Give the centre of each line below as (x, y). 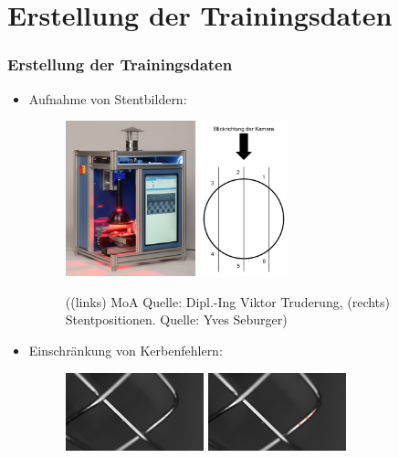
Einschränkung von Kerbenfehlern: (126, 351)
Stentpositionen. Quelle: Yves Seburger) (176, 320)
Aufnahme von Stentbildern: (108, 98)
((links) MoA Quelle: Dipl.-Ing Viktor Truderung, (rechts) (228, 301)
